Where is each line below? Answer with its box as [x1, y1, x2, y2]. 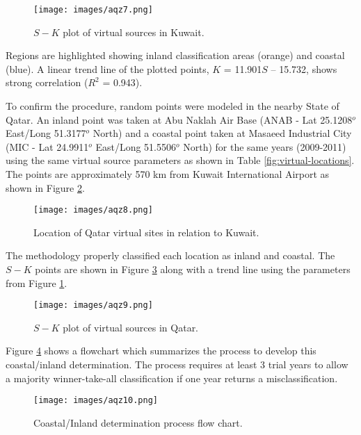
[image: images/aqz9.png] [33, 300, 153, 311]
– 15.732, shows [271, 61, 337, 76]
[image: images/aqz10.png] [33, 395, 158, 406]
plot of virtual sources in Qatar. [63, 320, 199, 334]
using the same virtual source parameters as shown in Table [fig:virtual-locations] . [6, 153, 355, 167]
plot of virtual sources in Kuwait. [63, 24, 204, 39]
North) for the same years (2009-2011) [183, 139, 346, 154]
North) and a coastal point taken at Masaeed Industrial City [93, 126, 352, 140]
